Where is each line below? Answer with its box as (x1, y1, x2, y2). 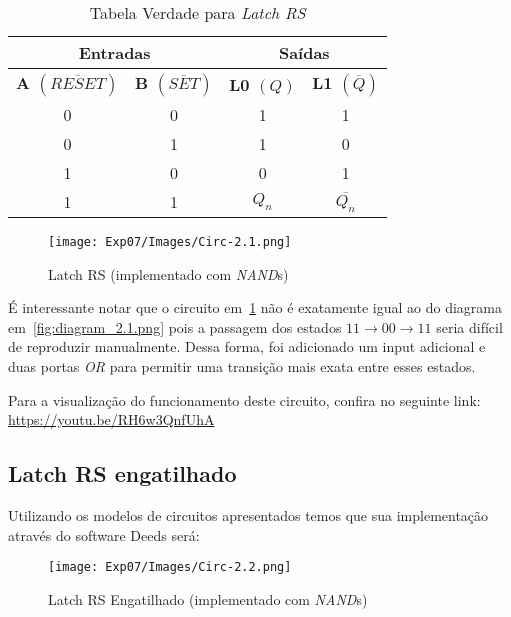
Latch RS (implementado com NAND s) (48, 263, 289, 284)
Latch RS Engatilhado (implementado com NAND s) (48, 588, 368, 609)
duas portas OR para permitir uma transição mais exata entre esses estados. (8, 356, 476, 377)
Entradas (78, 41, 151, 64)
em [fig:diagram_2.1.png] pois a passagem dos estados (8, 316, 342, 337)
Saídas (278, 41, 330, 64)
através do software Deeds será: (8, 524, 200, 545)
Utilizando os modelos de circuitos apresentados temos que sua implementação (8, 505, 489, 526)
